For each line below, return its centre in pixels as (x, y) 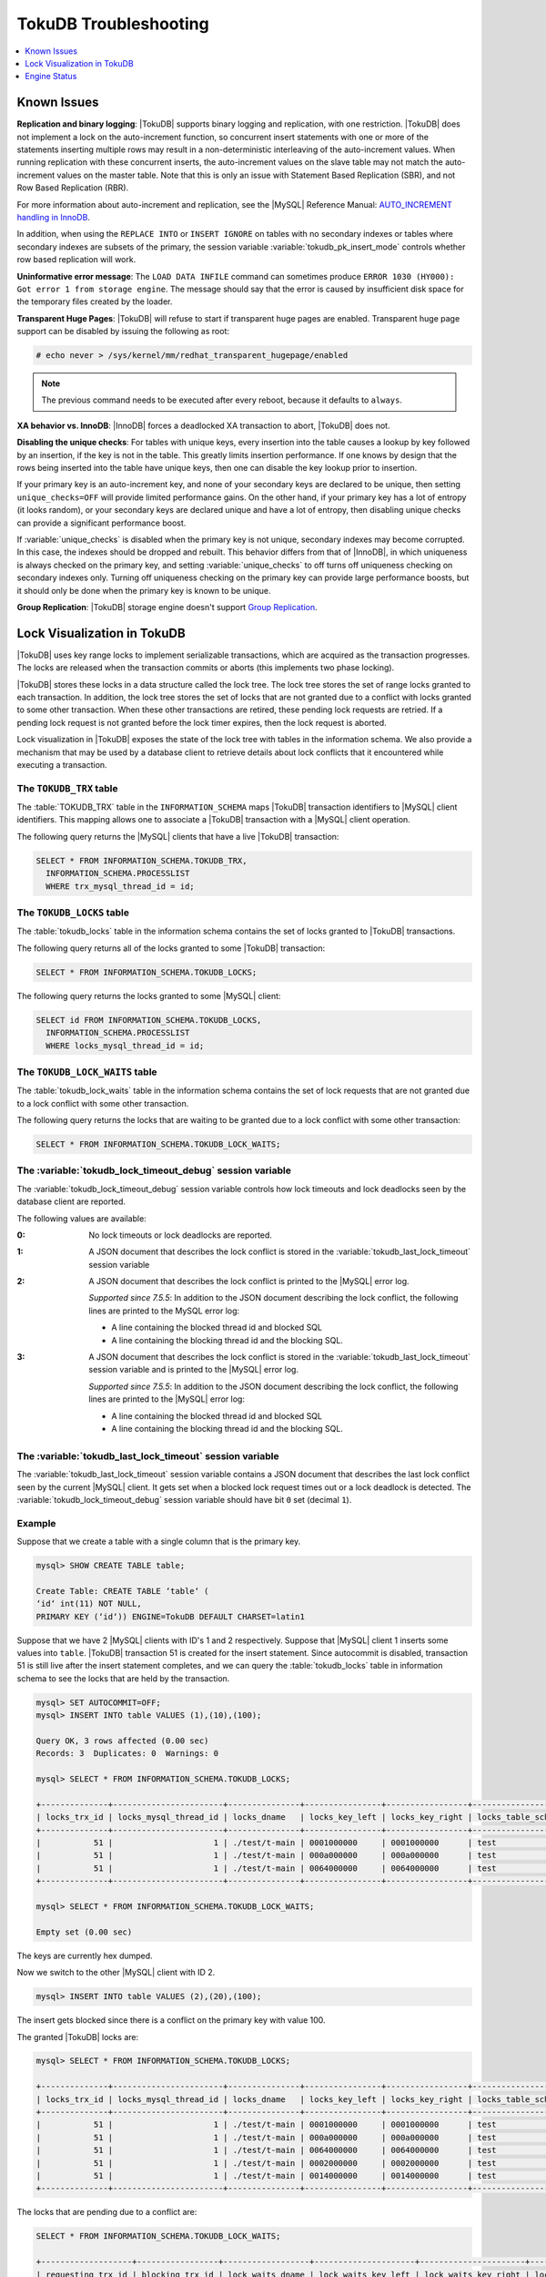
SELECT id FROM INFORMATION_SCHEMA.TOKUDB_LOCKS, (149, 1020)
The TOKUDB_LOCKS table (73, 913)
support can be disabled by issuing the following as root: (123, 332)
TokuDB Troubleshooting (113, 24)
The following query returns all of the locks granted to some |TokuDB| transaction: (171, 948)
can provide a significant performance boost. (101, 523)
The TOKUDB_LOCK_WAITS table (87, 1072)
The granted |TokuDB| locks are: (78, 2037)
